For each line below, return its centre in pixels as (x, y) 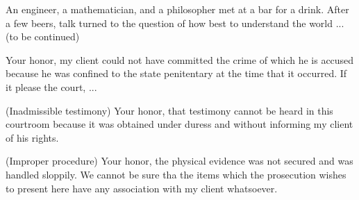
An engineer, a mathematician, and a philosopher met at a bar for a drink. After (177, 9)
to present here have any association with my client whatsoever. (142, 188)
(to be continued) (43, 36)
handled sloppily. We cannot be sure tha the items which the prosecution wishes (176, 174)
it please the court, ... (51, 86)
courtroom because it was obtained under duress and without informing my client (179, 124)
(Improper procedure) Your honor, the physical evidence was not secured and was (179, 161)
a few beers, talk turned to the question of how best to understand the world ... (175, 23)
